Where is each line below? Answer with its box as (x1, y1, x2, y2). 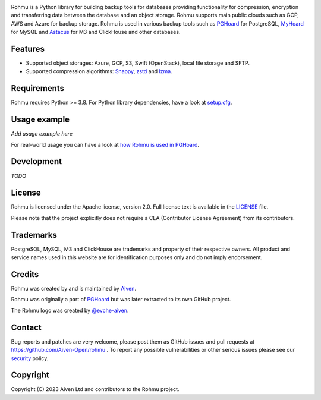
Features (11, 43, 45, 53)
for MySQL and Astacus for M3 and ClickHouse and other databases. (11, 29, 181, 36)
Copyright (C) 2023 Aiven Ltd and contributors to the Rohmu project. (11, 386, 180, 393)
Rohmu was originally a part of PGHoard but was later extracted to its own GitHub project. (11, 296, 231, 303)
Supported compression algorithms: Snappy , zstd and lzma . (26, 68, 172, 75)
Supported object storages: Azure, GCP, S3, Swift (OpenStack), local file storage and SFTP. (26, 59, 250, 67)
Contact (11, 322, 42, 332)
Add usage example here (11, 130, 73, 137)
